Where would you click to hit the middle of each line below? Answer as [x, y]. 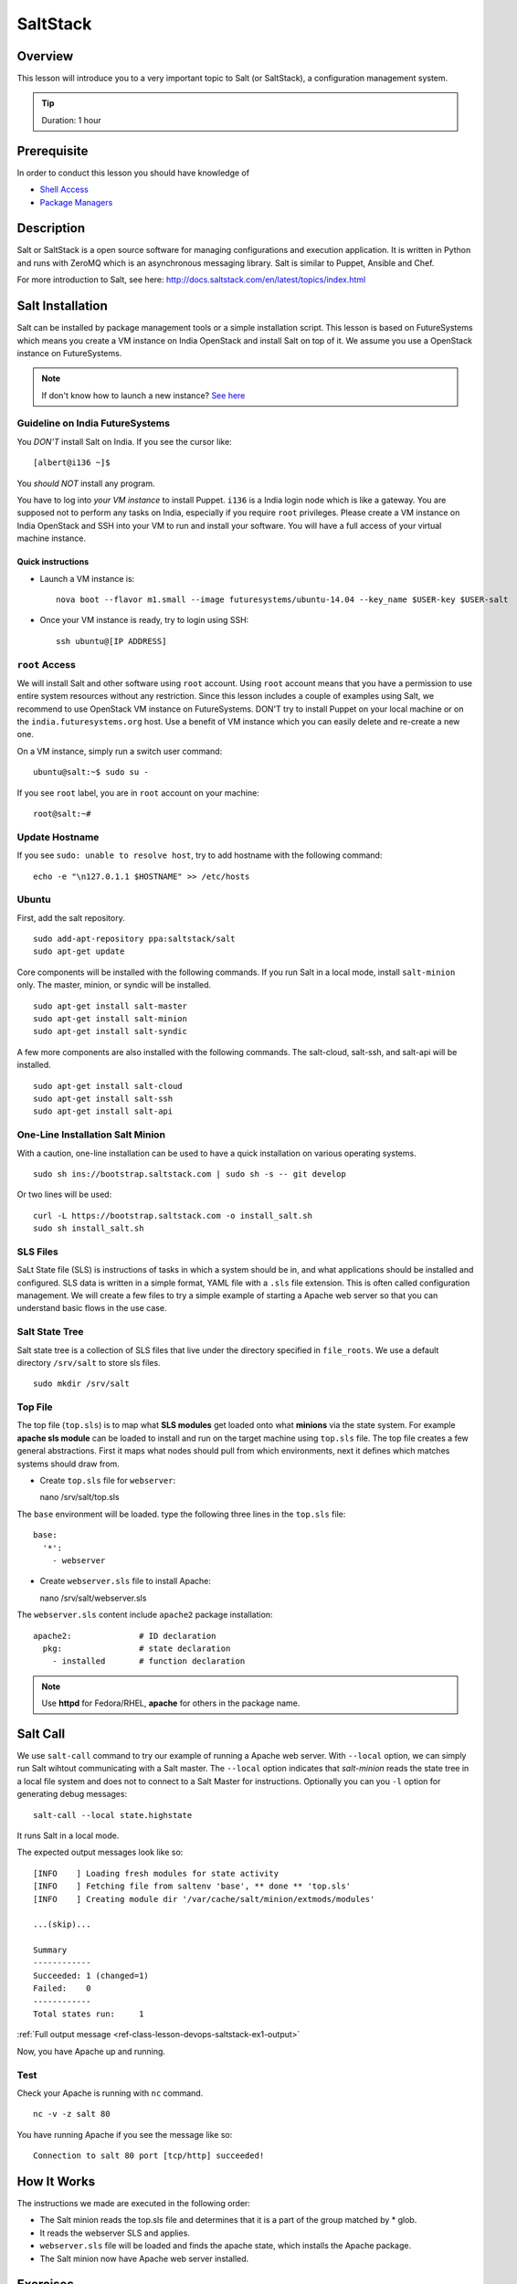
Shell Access [64, 190]
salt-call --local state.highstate [113, 1815]
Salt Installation [63, 306]
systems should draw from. [69, 1464]
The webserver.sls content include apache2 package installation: [145, 1615]
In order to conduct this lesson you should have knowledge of [133, 173]
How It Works [56, 2181]
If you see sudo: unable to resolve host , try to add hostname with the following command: [200, 855]
